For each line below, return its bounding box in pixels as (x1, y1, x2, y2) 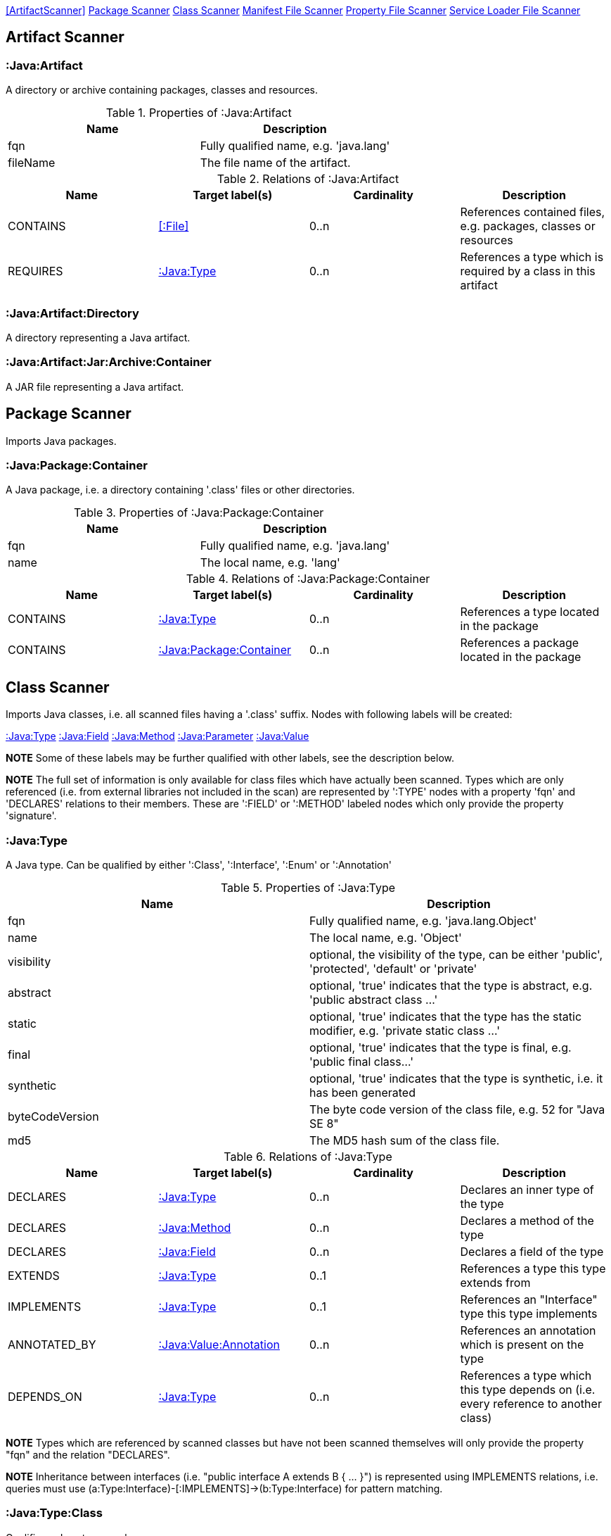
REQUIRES (8, 264, 63, 279)
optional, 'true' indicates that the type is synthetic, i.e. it (309, 1071, 603, 1085)
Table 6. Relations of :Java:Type (224, 1149, 392, 1164)
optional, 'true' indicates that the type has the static (309, 1009, 582, 1024)
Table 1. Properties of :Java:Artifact (105, 106, 292, 120)
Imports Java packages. (6, 434, 117, 447)
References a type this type (460, 1261, 606, 1276)
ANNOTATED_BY (8, 1337, 96, 1352)
